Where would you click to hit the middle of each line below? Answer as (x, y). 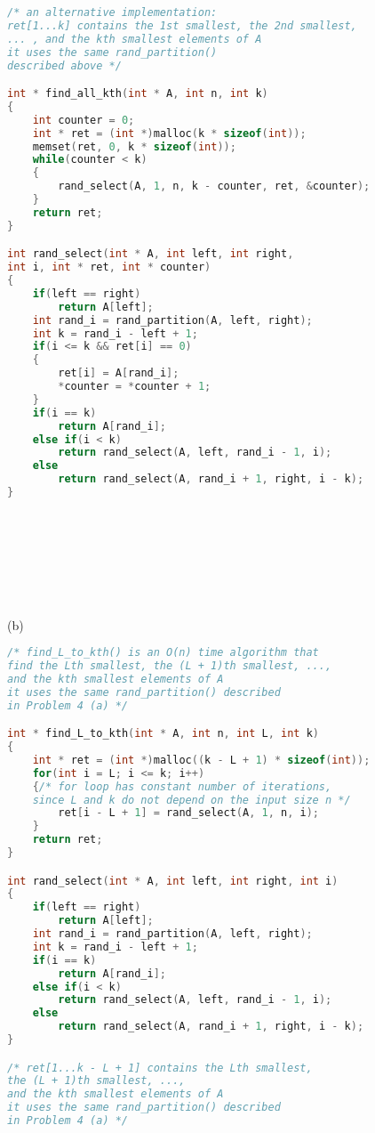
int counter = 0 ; (84, 120)
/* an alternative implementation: (112, 12)
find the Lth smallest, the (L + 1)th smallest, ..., (170, 665)
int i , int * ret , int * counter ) (109, 267)
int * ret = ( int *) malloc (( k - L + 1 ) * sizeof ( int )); (201, 760)
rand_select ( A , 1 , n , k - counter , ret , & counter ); (214, 186)
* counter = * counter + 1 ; (135, 387)
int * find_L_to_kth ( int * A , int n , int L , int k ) (164, 734)
